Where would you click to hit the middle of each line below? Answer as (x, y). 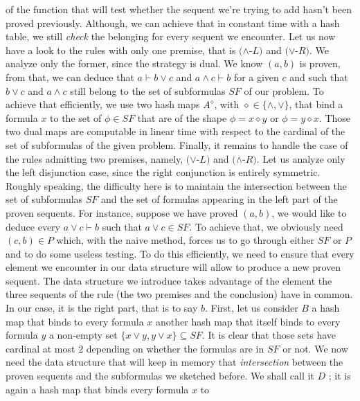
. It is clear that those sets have (269, 335)
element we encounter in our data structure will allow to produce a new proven (173, 267)
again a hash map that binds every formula (97, 389)
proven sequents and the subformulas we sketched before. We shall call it (160, 376)
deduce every (33, 226)
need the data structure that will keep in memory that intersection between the (174, 362)
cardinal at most (40, 348)
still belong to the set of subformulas (148, 90)
